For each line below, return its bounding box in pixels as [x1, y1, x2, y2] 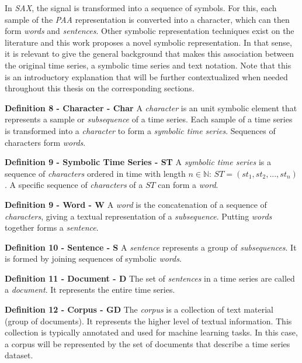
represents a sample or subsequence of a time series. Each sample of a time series [5, 113, 293, 125]
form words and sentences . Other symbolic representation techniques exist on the [5, 25, 294, 37]
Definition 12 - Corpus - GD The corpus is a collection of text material [5, 303, 273, 316]
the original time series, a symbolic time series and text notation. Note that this [5, 59, 291, 71]
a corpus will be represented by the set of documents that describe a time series [5, 337, 290, 350]
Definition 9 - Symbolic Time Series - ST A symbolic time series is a [5, 156, 271, 168]
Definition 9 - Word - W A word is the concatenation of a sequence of [5, 198, 267, 210]
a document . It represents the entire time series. [5, 283, 175, 296]
